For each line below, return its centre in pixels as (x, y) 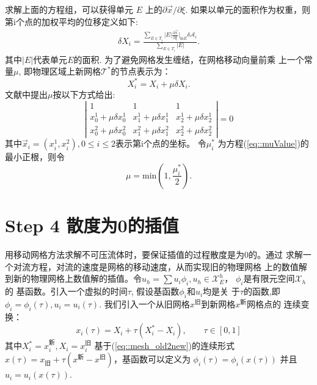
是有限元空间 (269, 278)
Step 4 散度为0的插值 (92, 225)
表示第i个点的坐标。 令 (161, 143)
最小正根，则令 (35, 157)
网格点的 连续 (274, 303)
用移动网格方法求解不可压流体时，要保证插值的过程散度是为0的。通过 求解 (154, 255)
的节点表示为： (141, 71)
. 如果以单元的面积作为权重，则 (248, 9)
